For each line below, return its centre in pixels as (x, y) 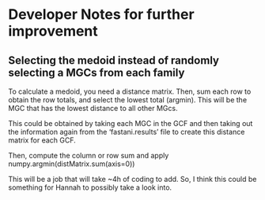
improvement (53, 31)
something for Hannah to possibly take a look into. (90, 187)
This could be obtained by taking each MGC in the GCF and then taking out (131, 123)
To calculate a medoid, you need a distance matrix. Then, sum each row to (130, 91)
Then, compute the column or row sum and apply (89, 156)
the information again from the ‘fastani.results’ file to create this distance (127, 132)
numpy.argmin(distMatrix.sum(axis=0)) (72, 164)
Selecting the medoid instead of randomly (114, 60)
